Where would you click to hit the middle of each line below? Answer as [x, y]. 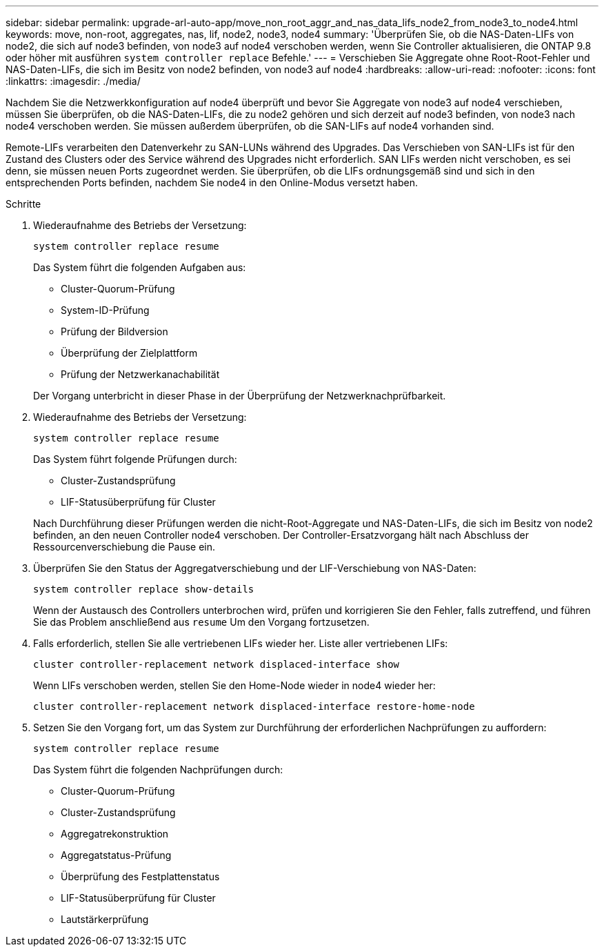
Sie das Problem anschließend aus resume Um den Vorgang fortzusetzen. [201, 622]
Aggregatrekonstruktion [115, 834]
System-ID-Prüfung [105, 310]
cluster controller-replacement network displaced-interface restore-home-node [254, 706]
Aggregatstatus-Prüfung [116, 855]
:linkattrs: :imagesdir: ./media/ [73, 81]
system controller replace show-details [144, 589]
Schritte [23, 204]
